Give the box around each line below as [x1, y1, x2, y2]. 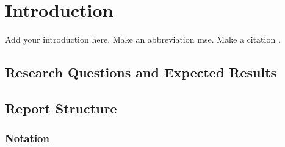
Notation [5, 131, 49, 146]
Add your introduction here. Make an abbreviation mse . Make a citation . [5, 33, 281, 46]
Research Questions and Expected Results [5, 63, 277, 82]
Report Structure [5, 98, 117, 117]
